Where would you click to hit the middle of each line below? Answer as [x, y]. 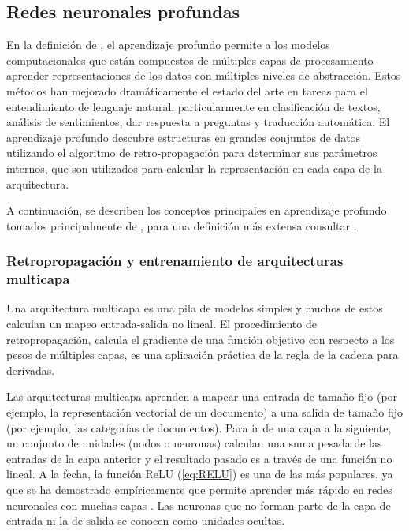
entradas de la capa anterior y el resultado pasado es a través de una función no [199, 458]
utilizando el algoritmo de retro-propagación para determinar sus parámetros [192, 153]
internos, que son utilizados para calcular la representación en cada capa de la [194, 168]
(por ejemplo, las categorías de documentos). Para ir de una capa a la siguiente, [199, 427]
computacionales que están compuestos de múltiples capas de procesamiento [190, 60]
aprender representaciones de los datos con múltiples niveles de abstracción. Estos [204, 75]
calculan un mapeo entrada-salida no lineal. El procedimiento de [162, 324]
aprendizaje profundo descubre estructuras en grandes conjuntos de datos [184, 137]
